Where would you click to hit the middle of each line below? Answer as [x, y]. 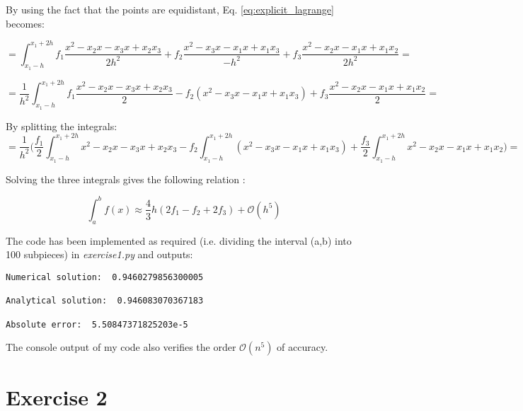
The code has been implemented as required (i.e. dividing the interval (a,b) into [179, 240]
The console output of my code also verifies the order [121, 347]
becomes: [25, 23]
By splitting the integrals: [62, 126]
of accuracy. [303, 347]
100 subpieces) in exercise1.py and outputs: [99, 254]
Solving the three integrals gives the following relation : [126, 179]
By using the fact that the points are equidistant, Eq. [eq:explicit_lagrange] [170, 9]
